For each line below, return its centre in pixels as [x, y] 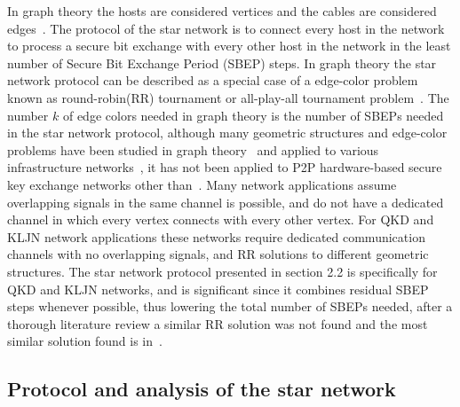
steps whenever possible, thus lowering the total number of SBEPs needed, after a [230, 306]
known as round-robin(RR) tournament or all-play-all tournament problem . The [228, 97]
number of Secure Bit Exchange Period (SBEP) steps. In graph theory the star [222, 63]
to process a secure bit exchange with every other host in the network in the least [229, 46]
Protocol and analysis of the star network [202, 389]
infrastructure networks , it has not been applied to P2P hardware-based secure [225, 167]
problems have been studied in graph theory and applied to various [193, 149]
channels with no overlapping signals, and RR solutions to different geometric [218, 254]
